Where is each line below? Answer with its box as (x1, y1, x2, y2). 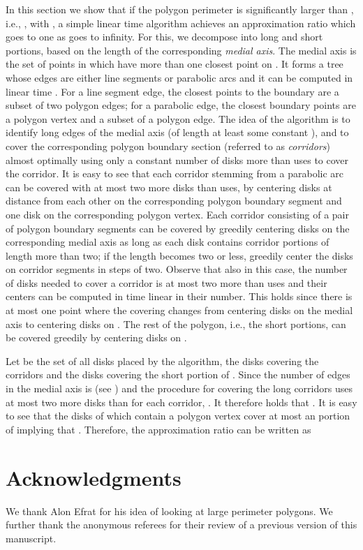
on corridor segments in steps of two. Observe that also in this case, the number (6, 262, 348, 276)
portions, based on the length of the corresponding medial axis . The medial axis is (6, 43, 357, 57)
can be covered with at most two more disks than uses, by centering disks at (6, 179, 332, 194)
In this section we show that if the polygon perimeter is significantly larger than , (6, 2, 354, 16)
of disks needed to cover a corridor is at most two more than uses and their (6, 275, 327, 290)
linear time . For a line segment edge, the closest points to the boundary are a (6, 84, 339, 98)
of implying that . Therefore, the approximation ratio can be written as (6, 422, 311, 436)
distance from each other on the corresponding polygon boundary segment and (6, 193, 342, 208)
